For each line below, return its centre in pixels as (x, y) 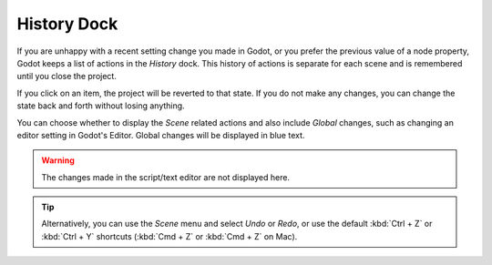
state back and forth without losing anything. (101, 106)
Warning (58, 160)
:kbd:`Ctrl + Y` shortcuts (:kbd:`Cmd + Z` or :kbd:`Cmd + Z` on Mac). (169, 236)
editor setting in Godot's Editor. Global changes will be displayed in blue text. (161, 135)
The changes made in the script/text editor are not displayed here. (166, 177)
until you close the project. (67, 76)
